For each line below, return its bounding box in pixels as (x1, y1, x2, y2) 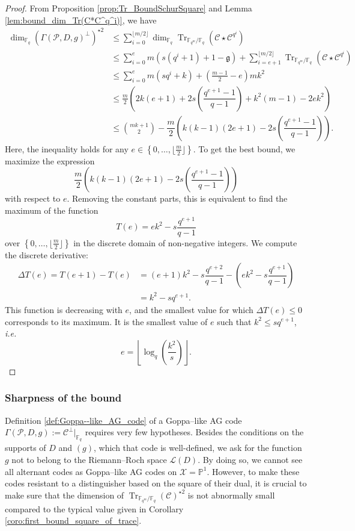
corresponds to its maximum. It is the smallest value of (5, 315, 208, 328)
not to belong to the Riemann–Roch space (11, 453, 167, 465)
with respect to (5, 192, 61, 205)
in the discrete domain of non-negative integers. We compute (73, 236, 297, 249)
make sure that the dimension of (5, 488, 124, 501)
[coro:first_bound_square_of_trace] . (5, 514, 142, 527)
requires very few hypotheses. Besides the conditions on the (85, 426, 304, 438)
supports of (5, 441, 46, 454)
